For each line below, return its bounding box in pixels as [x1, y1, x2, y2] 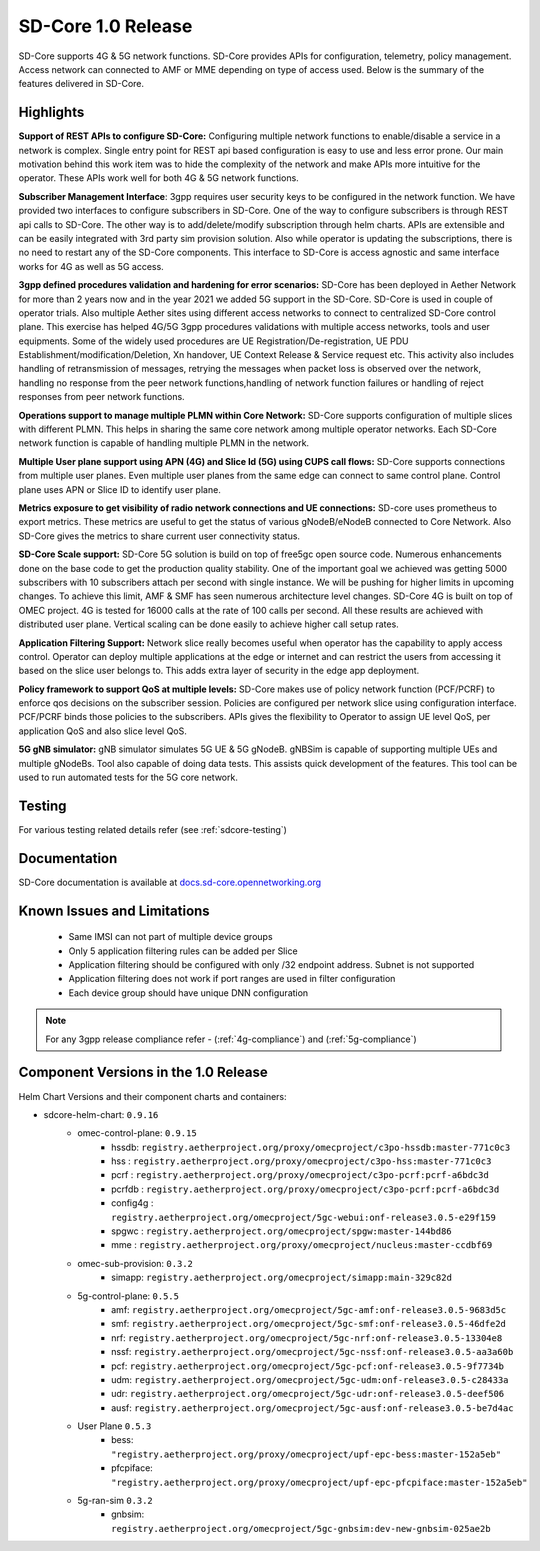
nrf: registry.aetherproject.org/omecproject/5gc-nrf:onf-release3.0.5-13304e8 [111, 1331, 503, 1344]
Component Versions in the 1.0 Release [18, 1064, 269, 1081]
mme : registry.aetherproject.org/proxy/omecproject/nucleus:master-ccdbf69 [111, 1239, 493, 1251]
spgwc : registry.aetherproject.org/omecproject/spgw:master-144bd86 [111, 1225, 452, 1237]
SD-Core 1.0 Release [18, 15, 193, 37]
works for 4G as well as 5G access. [18, 260, 164, 272]
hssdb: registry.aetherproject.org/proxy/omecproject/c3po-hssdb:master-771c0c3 [111, 1141, 511, 1153]
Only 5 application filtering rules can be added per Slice [68, 945, 299, 957]
